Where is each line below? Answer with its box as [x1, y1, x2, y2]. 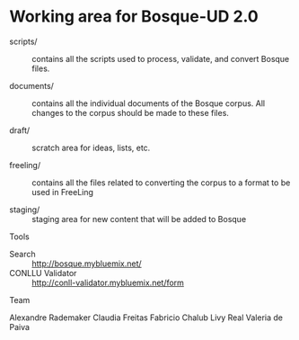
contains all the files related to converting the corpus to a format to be [31, 177, 291, 188]
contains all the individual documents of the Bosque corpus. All [31, 97, 266, 109]
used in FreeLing [31, 186, 94, 197]
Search [9, 248, 36, 259]
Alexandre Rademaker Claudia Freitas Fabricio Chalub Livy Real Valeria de [9, 312, 283, 323]
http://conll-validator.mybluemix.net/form [31, 277, 184, 288]
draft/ [9, 124, 31, 136]
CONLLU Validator [9, 267, 77, 278]
